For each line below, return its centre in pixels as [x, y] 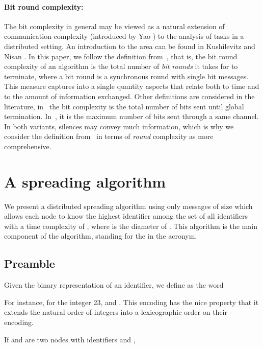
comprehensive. [28, 146]
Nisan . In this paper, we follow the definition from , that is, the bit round [121, 56]
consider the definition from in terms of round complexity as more [109, 136]
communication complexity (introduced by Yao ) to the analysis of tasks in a [124, 36]
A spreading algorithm [85, 181]
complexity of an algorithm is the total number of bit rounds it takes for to [121, 66]
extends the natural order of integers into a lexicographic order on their [116, 312]
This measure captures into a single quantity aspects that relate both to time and [132, 86]
